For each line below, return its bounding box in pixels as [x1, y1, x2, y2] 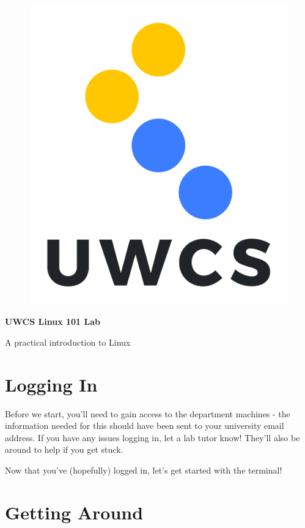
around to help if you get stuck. [5, 443, 123, 456]
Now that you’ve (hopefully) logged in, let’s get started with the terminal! [5, 463, 282, 476]
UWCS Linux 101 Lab [5, 315, 100, 328]
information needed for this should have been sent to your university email [5, 419, 284, 432]
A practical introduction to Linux [5, 335, 131, 348]
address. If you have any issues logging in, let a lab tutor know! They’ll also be [5, 431, 300, 444]
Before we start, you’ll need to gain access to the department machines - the [5, 407, 290, 420]
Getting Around [5, 499, 144, 524]
